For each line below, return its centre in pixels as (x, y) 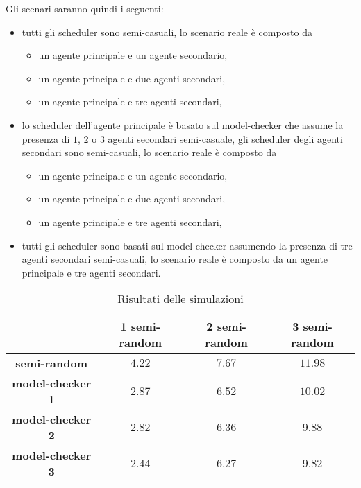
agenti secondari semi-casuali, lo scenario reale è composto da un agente (175, 259)
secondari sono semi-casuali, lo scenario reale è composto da (149, 152)
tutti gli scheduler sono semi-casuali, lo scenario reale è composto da (167, 32)
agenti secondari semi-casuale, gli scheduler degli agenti (225, 138)
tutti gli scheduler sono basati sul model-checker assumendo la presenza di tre (187, 245)
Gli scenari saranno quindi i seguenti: (85, 8)
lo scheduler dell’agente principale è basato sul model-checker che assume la (183, 124)
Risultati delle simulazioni (180, 299)
